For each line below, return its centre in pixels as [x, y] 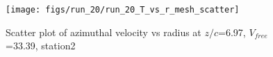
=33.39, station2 [41, 46]
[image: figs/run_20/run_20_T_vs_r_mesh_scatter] [123, 10]
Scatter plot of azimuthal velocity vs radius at [104, 32]
